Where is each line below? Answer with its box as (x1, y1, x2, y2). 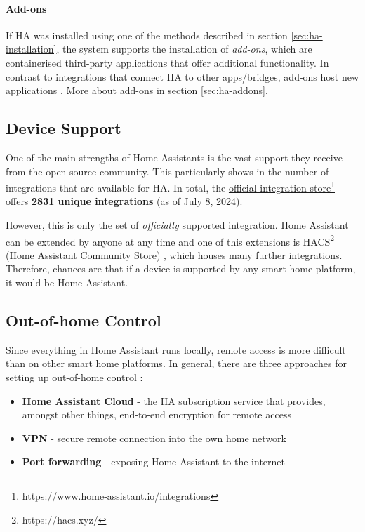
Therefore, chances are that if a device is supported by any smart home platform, (6, 261, 356, 276)
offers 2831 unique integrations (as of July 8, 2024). (6, 194, 243, 208)
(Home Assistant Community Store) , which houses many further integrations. (6, 247, 343, 262)
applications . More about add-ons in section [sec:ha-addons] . (6, 83, 268, 98)
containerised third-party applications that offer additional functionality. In (6, 55, 329, 69)
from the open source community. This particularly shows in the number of (6, 164, 329, 178)
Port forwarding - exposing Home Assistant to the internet (22, 454, 285, 469)
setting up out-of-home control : (6, 370, 143, 385)
